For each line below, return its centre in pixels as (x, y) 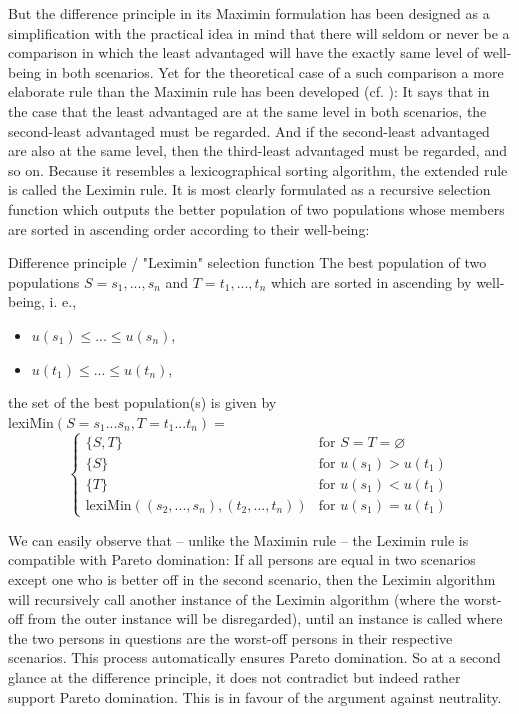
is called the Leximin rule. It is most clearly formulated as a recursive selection (249, 189)
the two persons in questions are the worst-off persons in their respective (230, 637)
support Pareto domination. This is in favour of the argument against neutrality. (255, 696)
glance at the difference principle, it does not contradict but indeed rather (234, 677)
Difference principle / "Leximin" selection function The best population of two (247, 262)
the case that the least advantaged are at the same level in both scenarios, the (247, 110)
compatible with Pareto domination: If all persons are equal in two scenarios (242, 559)
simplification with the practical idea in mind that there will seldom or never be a (259, 32)
